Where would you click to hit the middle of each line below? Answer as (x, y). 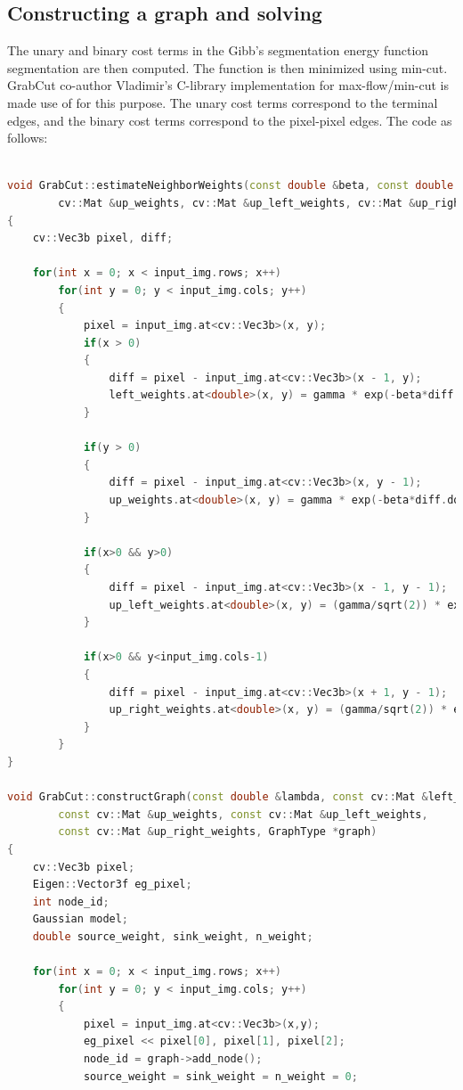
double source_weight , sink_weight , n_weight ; (173, 936)
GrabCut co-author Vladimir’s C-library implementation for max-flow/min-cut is (228, 85)
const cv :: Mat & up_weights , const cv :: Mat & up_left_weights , (243, 814)
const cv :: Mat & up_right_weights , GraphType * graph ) (218, 832)
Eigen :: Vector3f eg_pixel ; (112, 885)
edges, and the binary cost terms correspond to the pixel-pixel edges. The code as (230, 120)
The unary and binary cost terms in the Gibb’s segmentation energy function (218, 50)
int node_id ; (71, 902)
